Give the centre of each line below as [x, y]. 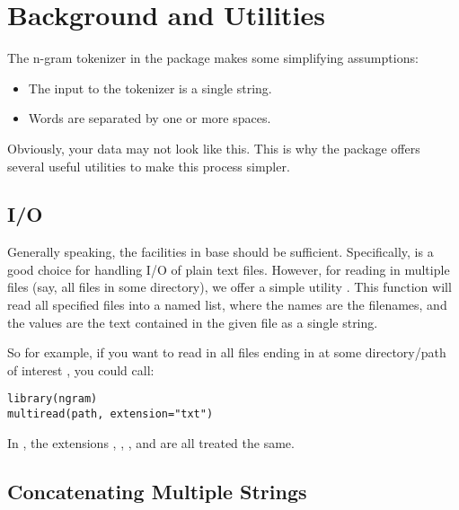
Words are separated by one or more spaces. [150, 118]
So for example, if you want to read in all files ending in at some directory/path [227, 352]
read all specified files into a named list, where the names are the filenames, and [227, 305]
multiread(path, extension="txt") [110, 414]
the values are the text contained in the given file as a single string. [193, 322]
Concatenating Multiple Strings [157, 491]
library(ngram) [53, 399]
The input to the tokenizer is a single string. [150, 88]
